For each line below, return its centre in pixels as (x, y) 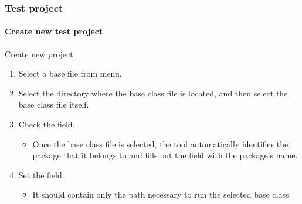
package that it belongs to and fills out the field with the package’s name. (165, 155)
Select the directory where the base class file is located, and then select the (153, 93)
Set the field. (41, 174)
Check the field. (47, 124)
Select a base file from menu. (70, 73)
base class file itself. (54, 104)
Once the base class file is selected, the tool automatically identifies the (160, 144)
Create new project (39, 53)
